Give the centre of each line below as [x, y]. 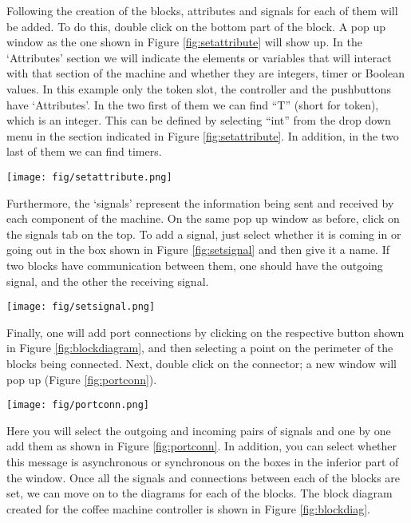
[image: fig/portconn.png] [78, 405]
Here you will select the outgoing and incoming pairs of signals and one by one [199, 430]
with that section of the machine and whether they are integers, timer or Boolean [206, 73]
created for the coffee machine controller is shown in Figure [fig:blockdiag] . [188, 508]
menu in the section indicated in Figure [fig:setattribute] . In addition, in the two [203, 135]
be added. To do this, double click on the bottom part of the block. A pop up [196, 26]
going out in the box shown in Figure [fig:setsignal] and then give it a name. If [198, 250]
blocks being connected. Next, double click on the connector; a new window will [202, 363]
